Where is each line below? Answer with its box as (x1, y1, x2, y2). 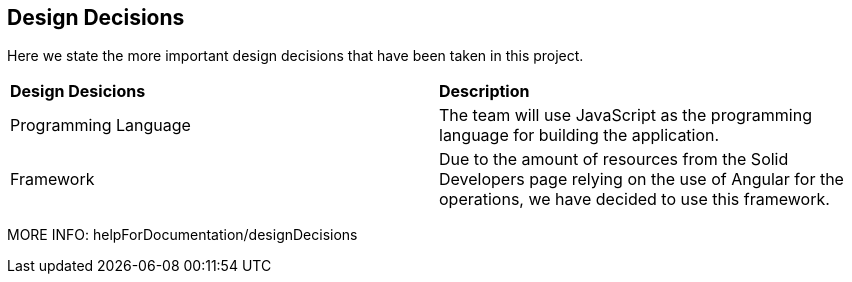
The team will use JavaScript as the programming (439, 105, 812, 126)
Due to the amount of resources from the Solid (439, 149, 789, 170)
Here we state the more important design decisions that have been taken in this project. (7, 47, 584, 65)
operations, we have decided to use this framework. (439, 189, 830, 210)
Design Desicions (10, 81, 146, 102)
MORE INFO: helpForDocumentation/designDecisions (7, 226, 358, 244)
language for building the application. (439, 125, 720, 146)
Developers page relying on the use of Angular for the (439, 169, 844, 190)
